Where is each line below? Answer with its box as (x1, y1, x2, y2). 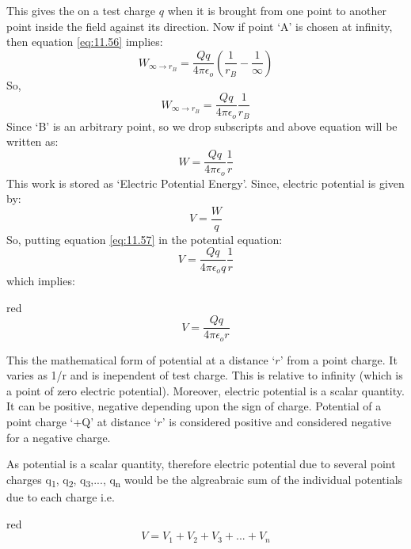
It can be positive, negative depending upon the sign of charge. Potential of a (6, 398, 382, 414)
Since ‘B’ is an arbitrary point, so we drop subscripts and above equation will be (6, 117, 398, 134)
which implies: (6, 272, 75, 288)
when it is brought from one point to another (167, 2, 386, 18)
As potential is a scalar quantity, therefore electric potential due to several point (6, 456, 396, 472)
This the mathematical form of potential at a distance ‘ (6, 351, 276, 368)
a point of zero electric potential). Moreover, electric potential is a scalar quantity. (6, 382, 405, 398)
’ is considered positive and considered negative (162, 414, 391, 430)
